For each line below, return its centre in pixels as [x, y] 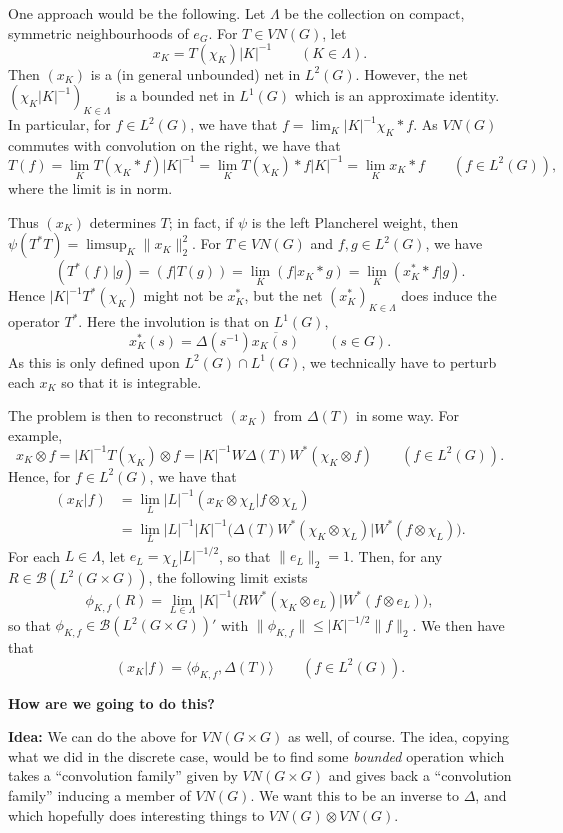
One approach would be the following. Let [137, 13]
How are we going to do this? [111, 702]
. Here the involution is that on [174, 321]
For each [34, 555]
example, [35, 434]
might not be [183, 295]
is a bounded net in [175, 95]
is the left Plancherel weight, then [355, 221]
